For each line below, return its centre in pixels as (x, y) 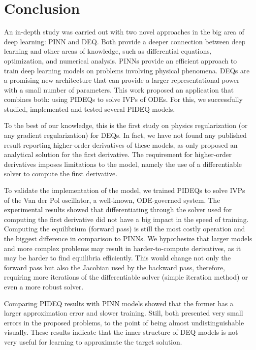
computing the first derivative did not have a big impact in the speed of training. (126, 219)
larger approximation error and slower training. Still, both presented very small (124, 313)
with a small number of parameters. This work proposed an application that (119, 89)
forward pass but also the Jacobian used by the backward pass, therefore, (114, 267)
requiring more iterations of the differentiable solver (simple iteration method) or (126, 277)
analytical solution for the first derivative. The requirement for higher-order (118, 154)
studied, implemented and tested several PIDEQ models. (90, 109)
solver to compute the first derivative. (61, 174)
